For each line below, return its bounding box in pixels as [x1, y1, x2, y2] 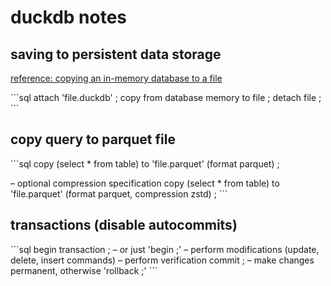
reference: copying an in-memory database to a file [10, 72, 223, 84]
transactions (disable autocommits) [10, 217, 238, 234]
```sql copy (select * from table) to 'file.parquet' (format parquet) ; [10, 157, 280, 170]
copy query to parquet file [10, 131, 176, 148]
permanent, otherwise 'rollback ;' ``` [10, 264, 158, 276]
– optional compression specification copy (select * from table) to [10, 177, 280, 189]
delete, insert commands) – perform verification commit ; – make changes [10, 254, 315, 266]
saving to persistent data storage [10, 46, 222, 63]
